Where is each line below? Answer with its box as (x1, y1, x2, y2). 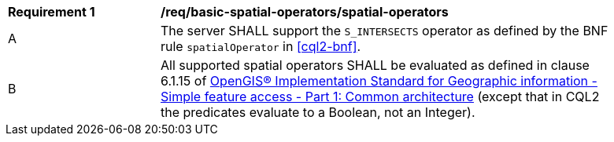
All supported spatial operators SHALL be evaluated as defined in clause (161, 57, 590, 73)
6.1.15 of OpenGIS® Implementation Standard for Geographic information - (161, 73, 597, 89)
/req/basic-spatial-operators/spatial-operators (161, 4, 449, 20)
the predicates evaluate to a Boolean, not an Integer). (161, 104, 475, 120)
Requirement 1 (8, 4, 95, 20)
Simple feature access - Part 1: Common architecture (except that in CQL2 (161, 89, 600, 104)
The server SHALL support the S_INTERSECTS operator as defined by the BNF (161, 23, 608, 38)
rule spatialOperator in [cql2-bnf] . (161, 38, 361, 54)
